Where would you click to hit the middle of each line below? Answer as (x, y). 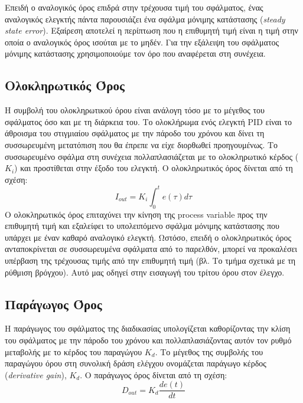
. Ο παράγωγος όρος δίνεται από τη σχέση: (154, 374)
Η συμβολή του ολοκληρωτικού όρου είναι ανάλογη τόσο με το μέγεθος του (135, 110)
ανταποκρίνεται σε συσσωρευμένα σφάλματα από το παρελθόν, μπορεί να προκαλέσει (151, 249)
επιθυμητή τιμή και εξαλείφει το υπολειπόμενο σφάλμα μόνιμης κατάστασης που (142, 226)
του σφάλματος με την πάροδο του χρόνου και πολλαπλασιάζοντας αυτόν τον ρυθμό (148, 340)
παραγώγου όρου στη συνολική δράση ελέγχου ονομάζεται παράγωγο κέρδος (136, 363)
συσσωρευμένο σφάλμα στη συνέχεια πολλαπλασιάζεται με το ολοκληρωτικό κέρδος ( (152, 156)
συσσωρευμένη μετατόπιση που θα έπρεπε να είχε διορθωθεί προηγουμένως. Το (141, 144)
